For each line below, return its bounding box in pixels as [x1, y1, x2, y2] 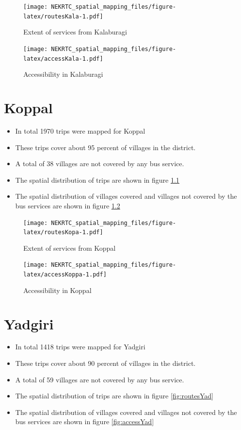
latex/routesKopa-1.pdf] [23, 229, 103, 236]
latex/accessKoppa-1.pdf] [23, 271, 107, 278]
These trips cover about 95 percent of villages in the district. [15, 142, 196, 152]
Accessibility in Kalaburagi [23, 69, 103, 79]
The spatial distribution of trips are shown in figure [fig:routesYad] [15, 391, 214, 401]
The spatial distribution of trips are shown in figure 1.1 [15, 174, 179, 185]
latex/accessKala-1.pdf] [23, 55, 103, 62]
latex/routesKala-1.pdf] [23, 13, 103, 20]
